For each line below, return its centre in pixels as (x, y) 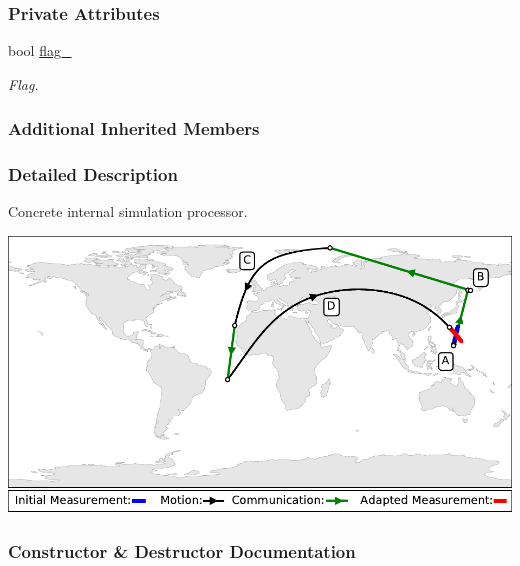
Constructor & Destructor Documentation (182, 550)
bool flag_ (40, 50)
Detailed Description (93, 174)
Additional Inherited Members (134, 128)
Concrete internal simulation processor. (128, 211)
